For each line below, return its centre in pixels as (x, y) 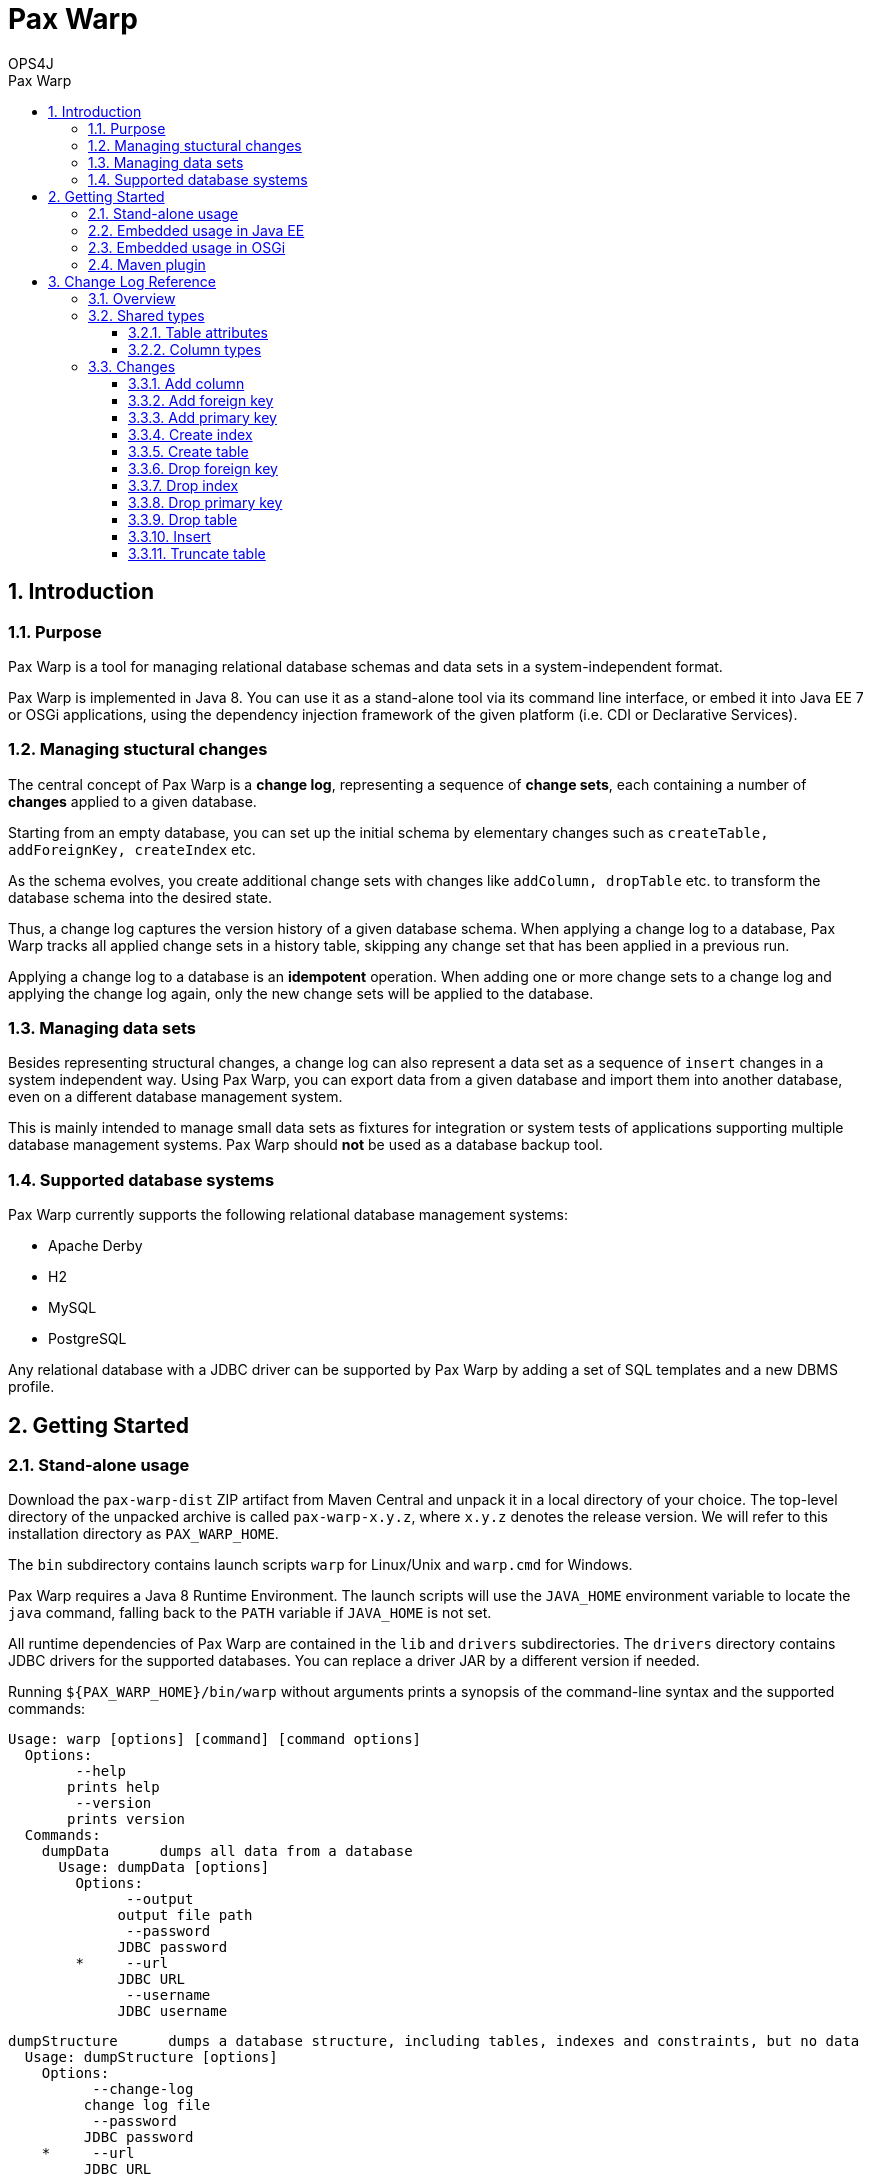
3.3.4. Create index (190, 434)
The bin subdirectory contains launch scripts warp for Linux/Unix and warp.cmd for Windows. (320, 1565)
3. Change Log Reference (132, 281)
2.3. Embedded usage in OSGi (187, 247)
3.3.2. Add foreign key (201, 400)
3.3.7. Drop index (183, 485)
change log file (147, 2105)
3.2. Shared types (146, 315)
